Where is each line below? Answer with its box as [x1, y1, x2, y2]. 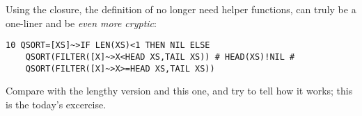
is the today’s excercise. [6, 97, 107, 111]
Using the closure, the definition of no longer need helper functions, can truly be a [6, 2, 356, 16]
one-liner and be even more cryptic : [6, 15, 157, 30]
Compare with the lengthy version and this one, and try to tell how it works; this [6, 83, 353, 98]
